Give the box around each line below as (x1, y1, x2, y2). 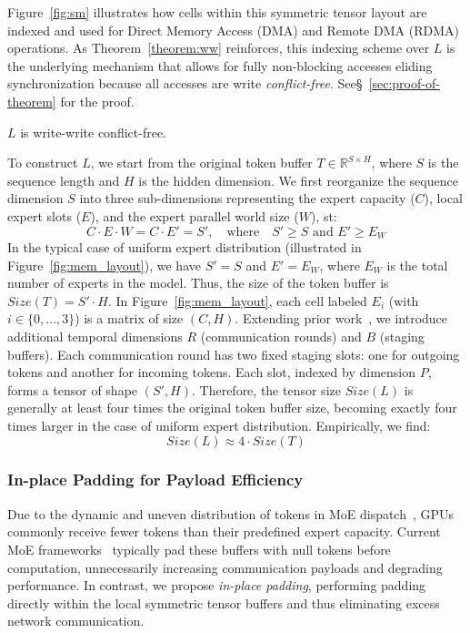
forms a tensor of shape (7, 380, 138, 399)
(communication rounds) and (200, 326, 362, 345)
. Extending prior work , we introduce (235, 309, 448, 328)
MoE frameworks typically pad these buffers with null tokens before (7, 539, 391, 558)
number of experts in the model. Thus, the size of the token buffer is (7, 273, 389, 292)
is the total (386, 255, 448, 274)
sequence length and (7, 170, 120, 189)
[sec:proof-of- (368, 74, 440, 93)
